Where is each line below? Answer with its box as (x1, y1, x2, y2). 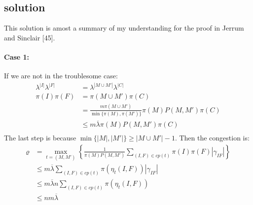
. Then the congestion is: (175, 133, 250, 143)
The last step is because (4, 133, 76, 143)
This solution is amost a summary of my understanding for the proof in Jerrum (4, 23, 244, 33)
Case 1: (4, 51, 30, 62)
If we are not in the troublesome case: (4, 70, 118, 81)
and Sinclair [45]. (4, 32, 55, 42)
